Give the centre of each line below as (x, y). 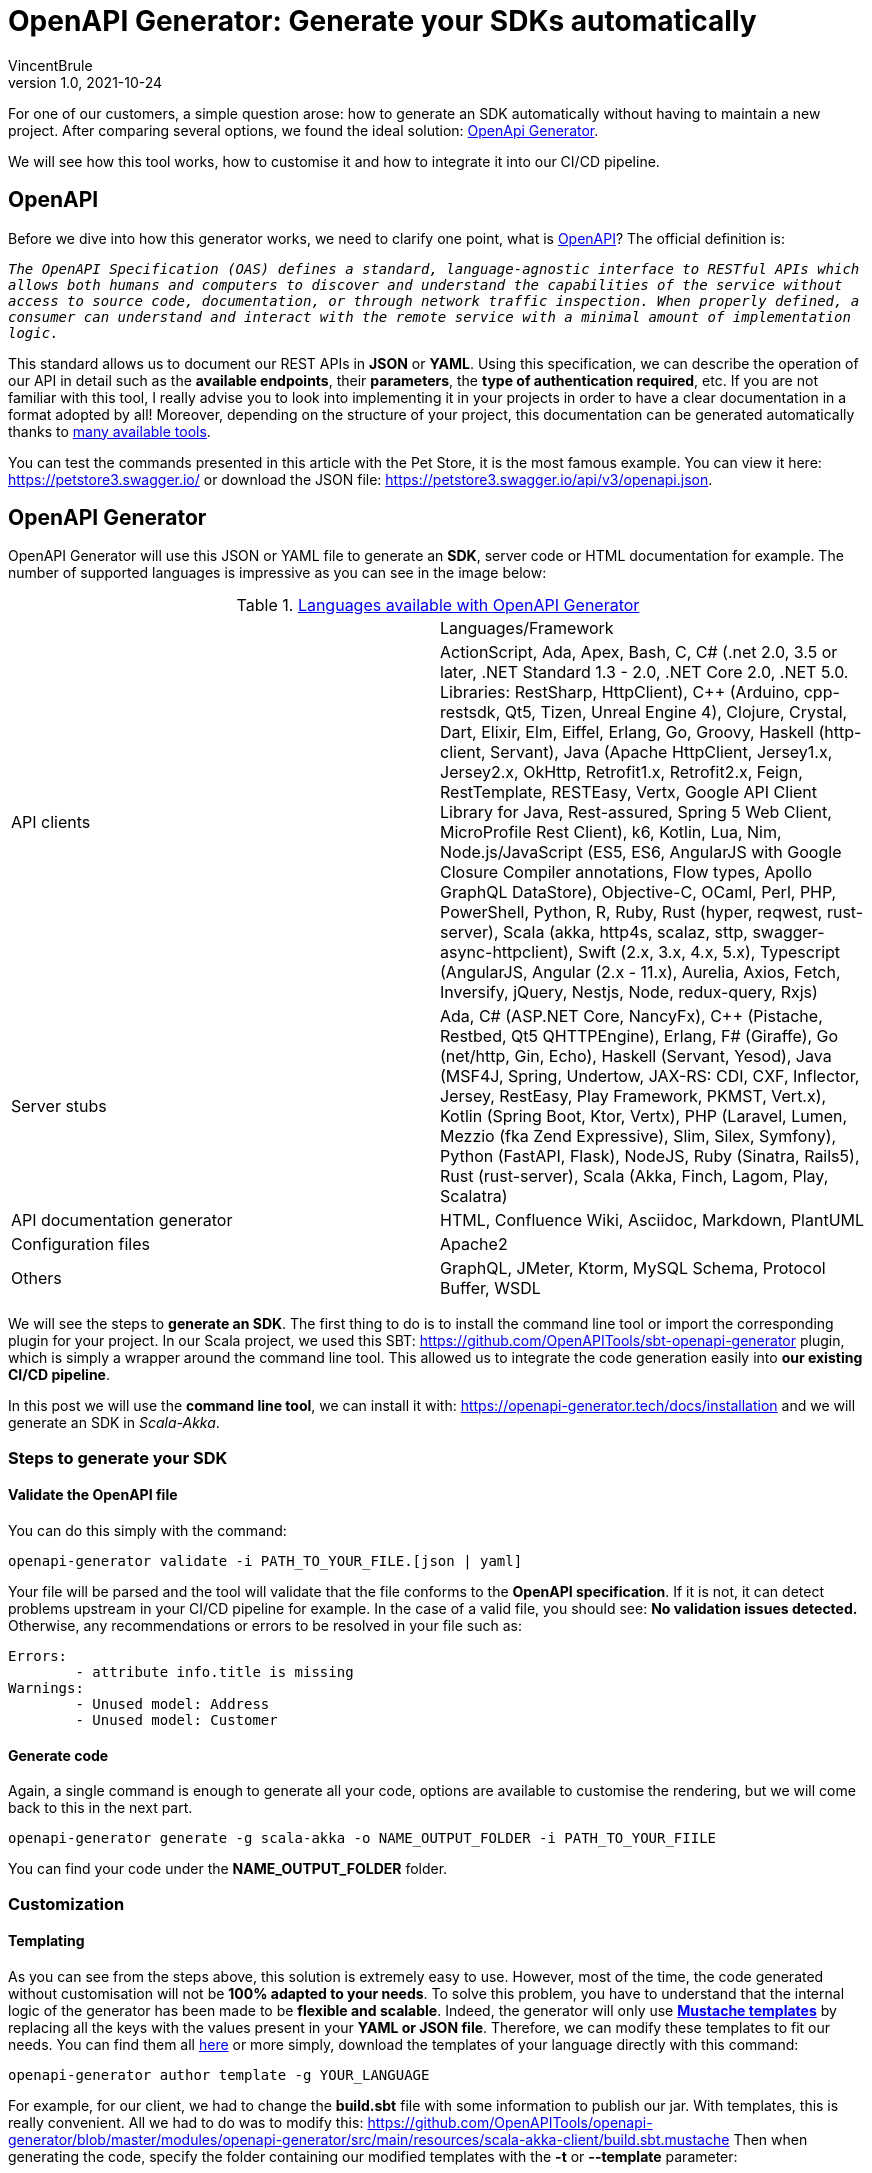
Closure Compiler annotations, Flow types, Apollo (626, 872)
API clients (51, 822)
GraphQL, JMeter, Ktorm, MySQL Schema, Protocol (633, 1268)
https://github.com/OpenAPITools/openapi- (510, 2122)
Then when (770, 2139)
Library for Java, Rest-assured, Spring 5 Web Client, (636, 812)
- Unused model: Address (172, 1704)
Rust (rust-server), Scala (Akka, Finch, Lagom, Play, (634, 1176)
